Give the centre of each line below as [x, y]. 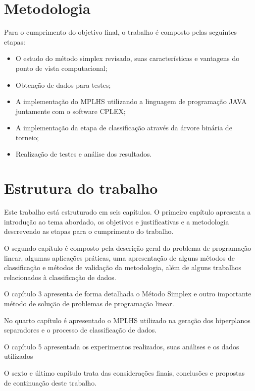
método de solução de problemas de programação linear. [89, 303]
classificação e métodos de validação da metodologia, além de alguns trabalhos [123, 267]
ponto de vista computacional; [61, 68]
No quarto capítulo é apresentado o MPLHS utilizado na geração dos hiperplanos [127, 320]
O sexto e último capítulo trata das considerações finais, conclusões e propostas [125, 372]
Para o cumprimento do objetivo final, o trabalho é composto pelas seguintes [121, 32]
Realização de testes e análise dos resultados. [84, 154]
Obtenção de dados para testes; [63, 84]
